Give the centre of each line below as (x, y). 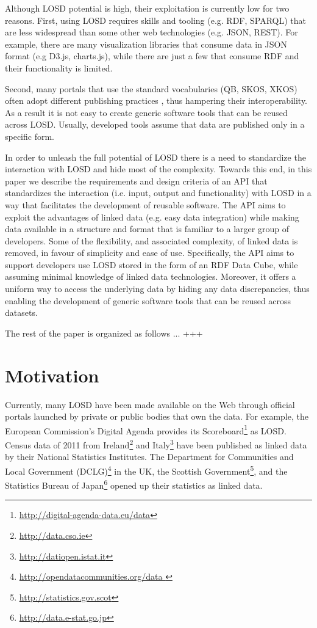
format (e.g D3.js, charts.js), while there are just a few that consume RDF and (152, 56)
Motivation (52, 375)
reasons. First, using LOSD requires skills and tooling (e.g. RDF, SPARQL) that (156, 20)
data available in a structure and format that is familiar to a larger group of (147, 229)
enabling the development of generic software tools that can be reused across (148, 300)
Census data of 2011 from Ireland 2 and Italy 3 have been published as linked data (156, 444)
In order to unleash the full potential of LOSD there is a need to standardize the (155, 157)
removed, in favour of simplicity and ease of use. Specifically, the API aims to (150, 253)
